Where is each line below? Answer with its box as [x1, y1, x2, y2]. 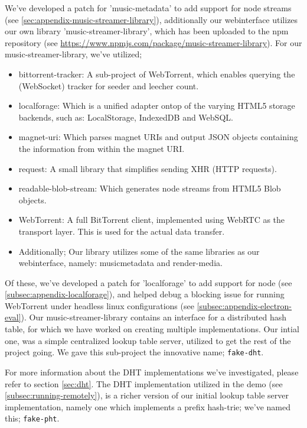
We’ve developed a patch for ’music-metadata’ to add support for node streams [5, 2, 292, 14]
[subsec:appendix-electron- [197, 299, 292, 312]
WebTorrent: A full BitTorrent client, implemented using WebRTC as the [18, 213, 285, 226]
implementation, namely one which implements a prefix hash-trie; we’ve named [5, 400, 290, 413]
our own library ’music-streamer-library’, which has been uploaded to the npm [5, 25, 289, 37]
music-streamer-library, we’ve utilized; [5, 48, 142, 60]
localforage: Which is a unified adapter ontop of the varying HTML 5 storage [18, 99, 295, 112]
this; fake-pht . [5, 412, 60, 424]
